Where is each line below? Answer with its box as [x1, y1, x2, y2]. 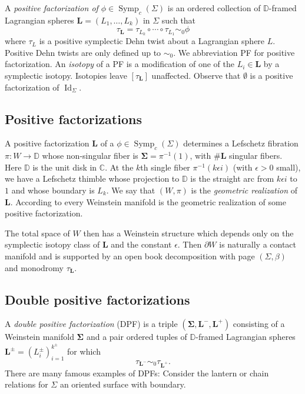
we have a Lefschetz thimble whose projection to [5, 172, 180, 185]
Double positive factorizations [5, 290, 190, 308]
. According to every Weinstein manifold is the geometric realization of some [10, 195, 286, 208]
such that [161, 14, 196, 26]
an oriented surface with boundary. [59, 378, 186, 390]
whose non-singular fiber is [42, 149, 138, 162]
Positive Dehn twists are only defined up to [5, 46, 161, 58]
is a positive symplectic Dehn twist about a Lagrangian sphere [39, 35, 265, 47]
